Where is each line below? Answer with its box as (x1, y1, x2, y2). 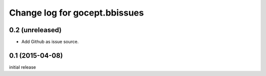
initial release (9, 64, 36, 70)
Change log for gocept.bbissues (9, 7, 144, 18)
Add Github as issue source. (21, 39, 79, 45)
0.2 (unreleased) (9, 26, 62, 34)
